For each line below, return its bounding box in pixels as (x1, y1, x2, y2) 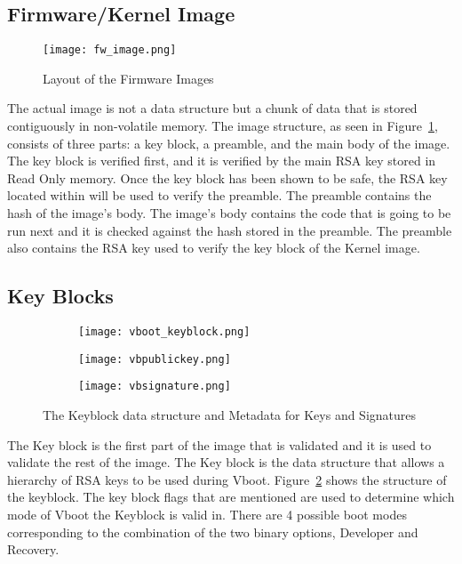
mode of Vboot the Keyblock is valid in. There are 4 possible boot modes (7, 504, 407, 523)
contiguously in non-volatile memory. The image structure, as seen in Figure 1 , (7, 117, 438, 135)
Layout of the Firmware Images (43, 68, 214, 87)
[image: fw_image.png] (43, 44, 177, 57)
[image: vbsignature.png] (78, 380, 231, 393)
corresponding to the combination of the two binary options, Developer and (7, 522, 418, 541)
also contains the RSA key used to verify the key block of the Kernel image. (7, 238, 420, 257)
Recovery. (7, 540, 60, 559)
